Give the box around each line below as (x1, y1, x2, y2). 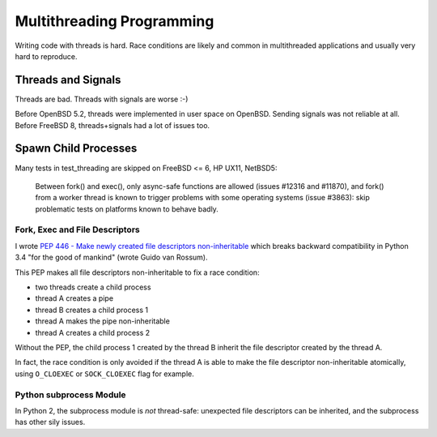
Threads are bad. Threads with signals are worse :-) (15, 94, 189, 104)
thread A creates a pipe (35, 293, 113, 303)
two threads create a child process (35, 282, 151, 292)
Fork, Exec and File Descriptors (15, 224, 141, 235)
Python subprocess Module (15, 389, 126, 401)
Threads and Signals (15, 73, 121, 87)
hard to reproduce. (15, 51, 78, 61)
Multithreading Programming (15, 12, 214, 30)
